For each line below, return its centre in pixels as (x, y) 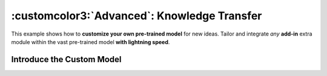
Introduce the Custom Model (66, 59)
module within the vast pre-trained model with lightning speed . (91, 42)
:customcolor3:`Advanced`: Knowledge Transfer (137, 16)
